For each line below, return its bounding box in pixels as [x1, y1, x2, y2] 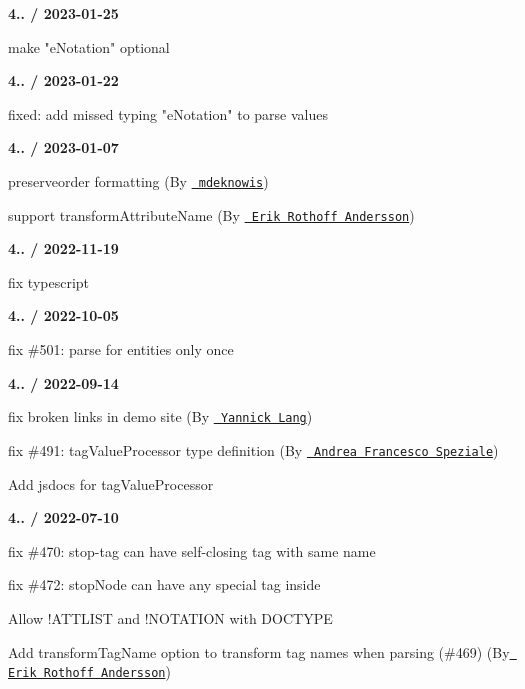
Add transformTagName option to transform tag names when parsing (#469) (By [8, 641, 510, 662]
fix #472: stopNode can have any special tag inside [8, 574, 321, 595]
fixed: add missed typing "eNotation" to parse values [8, 103, 328, 124]
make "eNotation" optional [8, 36, 170, 57]
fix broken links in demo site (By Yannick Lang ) [8, 406, 313, 427]
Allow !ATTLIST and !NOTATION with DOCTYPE [8, 607, 333, 628]
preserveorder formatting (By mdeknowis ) [8, 170, 269, 191]
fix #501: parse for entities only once [8, 339, 234, 360]
